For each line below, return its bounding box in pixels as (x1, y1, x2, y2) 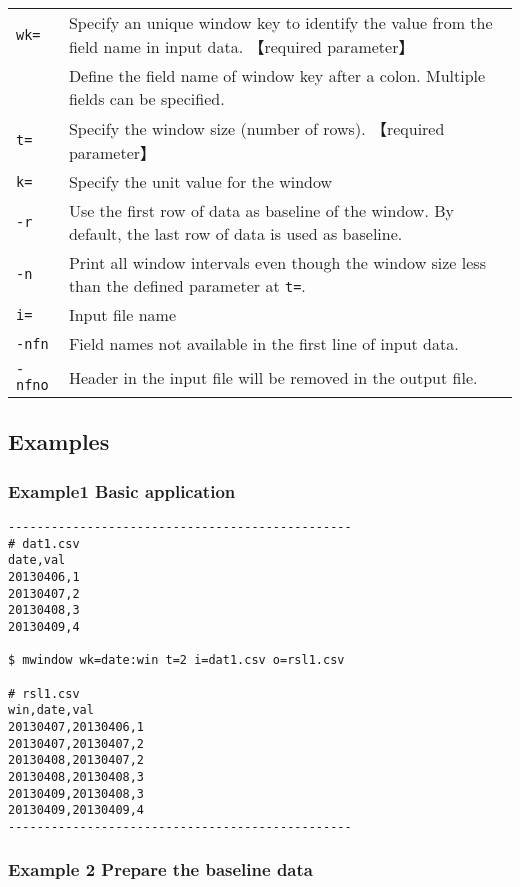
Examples (8, 426, 110, 457)
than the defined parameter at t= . (68, 274, 306, 297)
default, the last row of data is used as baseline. (68, 222, 403, 245)
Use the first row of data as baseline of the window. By (68, 199, 454, 222)
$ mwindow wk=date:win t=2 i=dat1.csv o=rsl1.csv (8, 653, 345, 668)
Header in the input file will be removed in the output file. (68, 365, 478, 389)
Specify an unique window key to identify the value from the (68, 11, 493, 34)
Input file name (68, 303, 176, 326)
